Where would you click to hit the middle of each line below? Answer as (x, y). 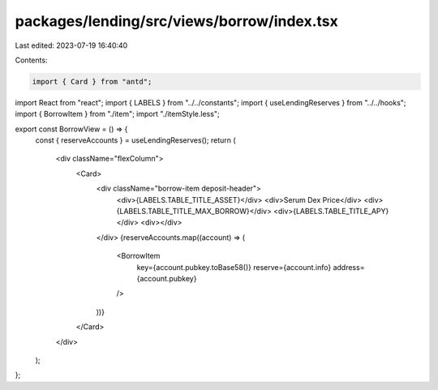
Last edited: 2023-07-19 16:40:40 (71, 45)
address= (349, 267)
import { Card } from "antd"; (92, 81)
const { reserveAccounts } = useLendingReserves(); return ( (135, 140)
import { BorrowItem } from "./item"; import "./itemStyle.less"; (117, 114)
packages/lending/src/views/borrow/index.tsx (176, 21)
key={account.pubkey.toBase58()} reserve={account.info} (234, 267)
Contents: (31, 60)
